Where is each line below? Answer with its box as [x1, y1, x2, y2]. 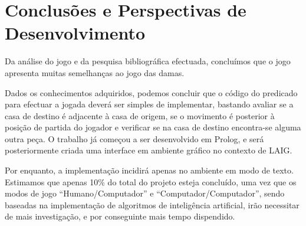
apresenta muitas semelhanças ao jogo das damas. [5, 66, 185, 78]
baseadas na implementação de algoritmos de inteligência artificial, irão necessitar [5, 198, 300, 211]
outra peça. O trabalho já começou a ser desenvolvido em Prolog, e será [5, 132, 264, 145]
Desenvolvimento [5, 21, 146, 45]
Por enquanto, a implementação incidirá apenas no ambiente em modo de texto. [5, 164, 294, 176]
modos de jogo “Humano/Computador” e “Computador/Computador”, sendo [5, 187, 285, 199]
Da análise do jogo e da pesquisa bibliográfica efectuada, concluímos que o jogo [5, 55, 291, 67]
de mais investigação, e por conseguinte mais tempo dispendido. [5, 210, 235, 222]
